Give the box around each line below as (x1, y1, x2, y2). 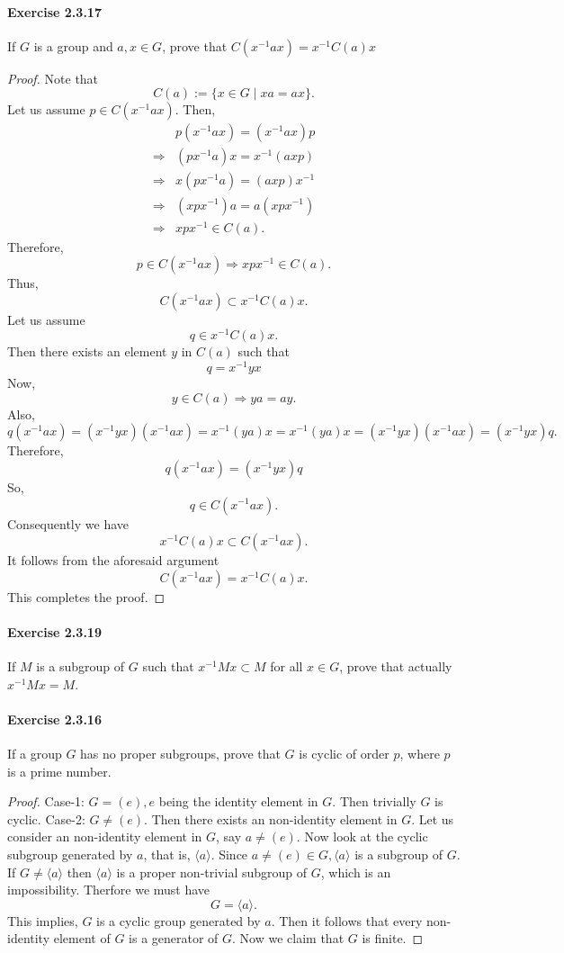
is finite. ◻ (362, 929, 424, 948)
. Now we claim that (232, 929, 345, 948)
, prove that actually (339, 657, 452, 676)
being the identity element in (158, 792, 318, 811)
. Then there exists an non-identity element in (144, 809, 398, 828)
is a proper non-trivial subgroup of (116, 862, 308, 881)
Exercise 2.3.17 (7, 2, 102, 21)
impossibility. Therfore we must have (7, 880, 210, 899)
